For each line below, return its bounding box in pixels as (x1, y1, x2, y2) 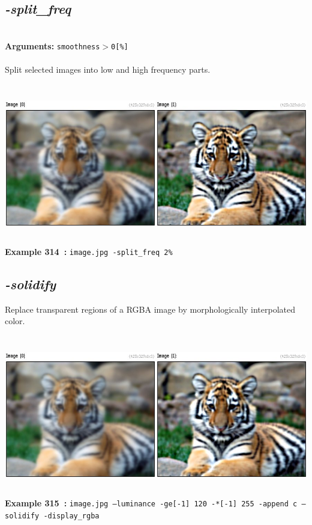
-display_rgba (43, 511, 100, 520)
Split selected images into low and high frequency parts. (5, 63, 211, 76)
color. (5, 315, 25, 327)
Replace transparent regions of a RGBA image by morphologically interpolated (5, 302, 296, 315)
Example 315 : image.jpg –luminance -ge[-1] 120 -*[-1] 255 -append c (5, 497, 298, 509)
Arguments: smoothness (5, 39, 100, 52)
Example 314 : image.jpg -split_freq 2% (5, 245, 173, 257)
